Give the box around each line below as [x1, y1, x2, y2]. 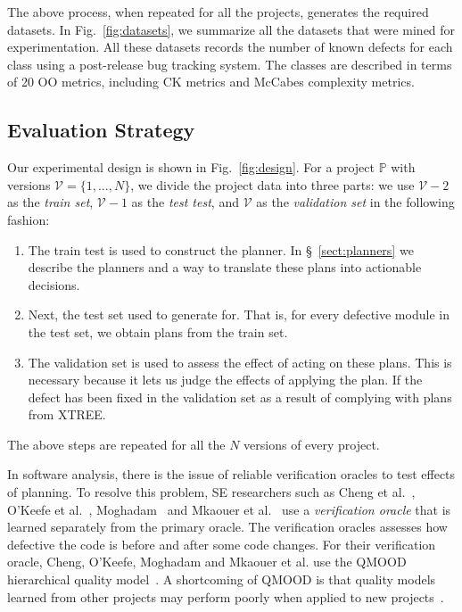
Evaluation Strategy [7, 116, 195, 144]
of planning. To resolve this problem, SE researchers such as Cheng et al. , [7, 483, 416, 501]
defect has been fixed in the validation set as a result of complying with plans [28, 387, 452, 406]
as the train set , [7, 193, 94, 211]
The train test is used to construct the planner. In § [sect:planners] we [28, 240, 414, 259]
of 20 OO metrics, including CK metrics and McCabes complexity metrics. [7, 72, 415, 91]
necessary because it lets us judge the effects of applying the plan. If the [28, 370, 423, 389]
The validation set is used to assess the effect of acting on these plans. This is [28, 352, 452, 371]
